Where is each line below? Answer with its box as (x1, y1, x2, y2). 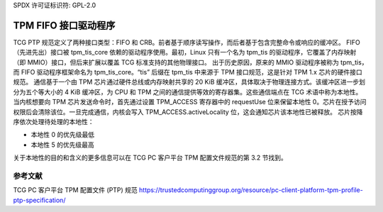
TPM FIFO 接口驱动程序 (13, 19, 116, 31)
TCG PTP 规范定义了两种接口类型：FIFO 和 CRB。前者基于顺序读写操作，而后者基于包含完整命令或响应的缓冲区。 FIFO (13, 38, 361, 46)
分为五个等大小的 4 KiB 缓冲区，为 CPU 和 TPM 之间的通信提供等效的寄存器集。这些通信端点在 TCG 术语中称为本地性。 (13, 87, 362, 96)
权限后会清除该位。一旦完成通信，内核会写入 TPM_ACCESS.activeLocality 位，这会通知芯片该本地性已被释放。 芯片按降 (13, 107, 363, 116)
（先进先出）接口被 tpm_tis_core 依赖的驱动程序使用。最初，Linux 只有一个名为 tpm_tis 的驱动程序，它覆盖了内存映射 (13, 48, 357, 57)
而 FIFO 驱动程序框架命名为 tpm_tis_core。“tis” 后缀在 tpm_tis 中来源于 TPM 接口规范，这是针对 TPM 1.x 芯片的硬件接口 (13, 68, 362, 77)
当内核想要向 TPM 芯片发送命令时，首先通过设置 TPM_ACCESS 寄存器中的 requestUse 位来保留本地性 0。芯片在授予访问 (13, 98, 367, 106)
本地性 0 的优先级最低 (30, 130, 95, 139)
